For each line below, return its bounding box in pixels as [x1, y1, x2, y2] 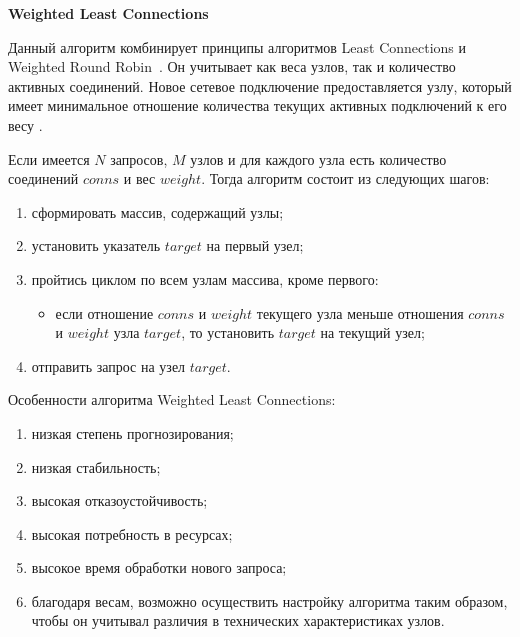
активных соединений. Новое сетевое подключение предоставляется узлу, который [8, 75, 512, 96]
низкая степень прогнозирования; [31, 422, 234, 443]
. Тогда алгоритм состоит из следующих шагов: [201, 168, 490, 189]
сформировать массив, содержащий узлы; [31, 201, 284, 222]
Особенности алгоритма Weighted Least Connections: [8, 389, 336, 410]
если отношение [55, 302, 154, 323]
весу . [8, 114, 43, 135]
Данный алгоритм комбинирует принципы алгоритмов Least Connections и [8, 36, 467, 57]
